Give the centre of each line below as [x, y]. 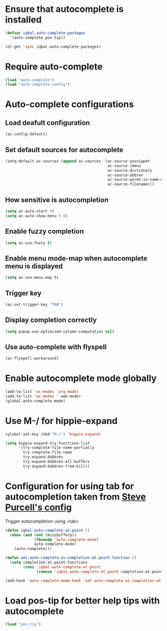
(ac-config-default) [27, 134]
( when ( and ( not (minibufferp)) [43, 535]
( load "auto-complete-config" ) [38, 85]
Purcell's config [39, 507]
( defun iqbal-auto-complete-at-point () [48, 530]
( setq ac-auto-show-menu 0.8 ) [37, 216]
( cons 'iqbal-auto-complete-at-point [62, 567]
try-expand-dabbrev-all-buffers [57, 462]
